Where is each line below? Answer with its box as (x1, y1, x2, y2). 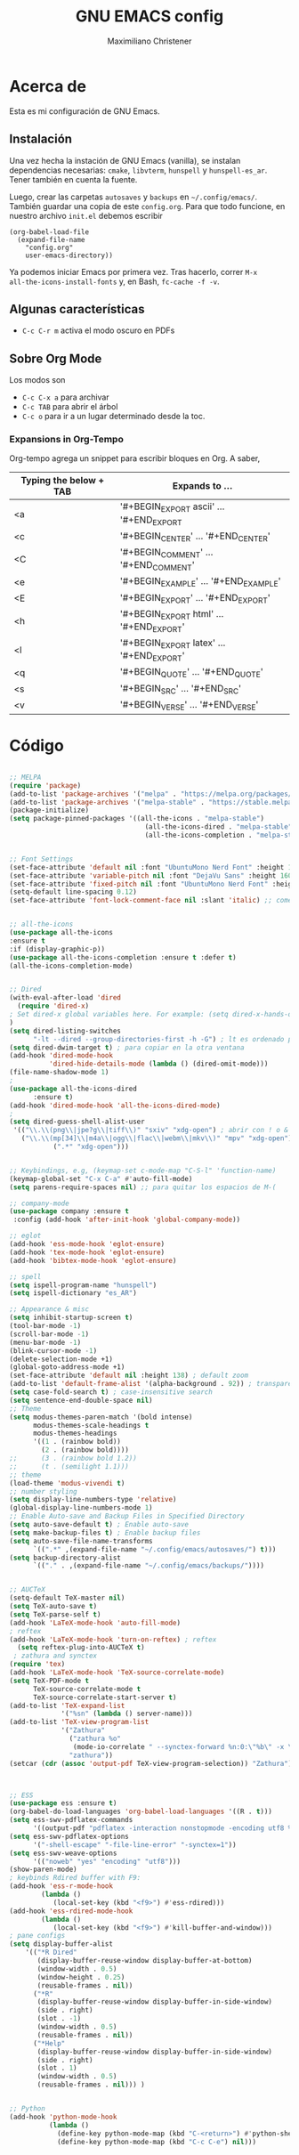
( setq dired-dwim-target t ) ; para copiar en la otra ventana (9, 1043, 245, 1052)
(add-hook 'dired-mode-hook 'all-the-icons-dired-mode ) (9, 1101, 221, 1110)
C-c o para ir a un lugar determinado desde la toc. (21, 411, 206, 422)
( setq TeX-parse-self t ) (9, 1609, 101, 1619)
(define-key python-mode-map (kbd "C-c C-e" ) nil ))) (56, 2137, 256, 2146)
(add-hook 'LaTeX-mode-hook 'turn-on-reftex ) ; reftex (9, 1635, 217, 1644)
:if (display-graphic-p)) (9, 944, 105, 953)
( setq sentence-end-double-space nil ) (9, 1396, 153, 1405)
